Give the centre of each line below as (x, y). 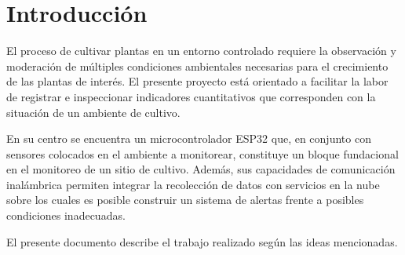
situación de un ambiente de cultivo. (93, 112)
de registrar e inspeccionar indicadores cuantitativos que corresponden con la (191, 96)
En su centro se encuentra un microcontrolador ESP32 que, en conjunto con (189, 138)
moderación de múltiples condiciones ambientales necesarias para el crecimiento (197, 66)
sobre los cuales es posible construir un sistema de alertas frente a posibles (185, 200)
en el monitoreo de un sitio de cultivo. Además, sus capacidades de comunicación (201, 169)
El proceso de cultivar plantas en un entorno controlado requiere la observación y (201, 51)
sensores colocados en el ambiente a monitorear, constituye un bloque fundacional (202, 153)
